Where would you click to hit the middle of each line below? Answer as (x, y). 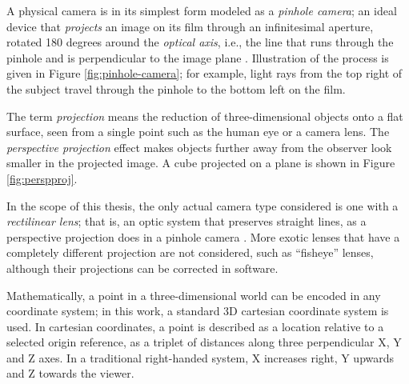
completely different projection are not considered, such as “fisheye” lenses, (190, 252)
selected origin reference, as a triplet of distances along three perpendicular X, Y (204, 342)
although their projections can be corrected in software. (142, 268)
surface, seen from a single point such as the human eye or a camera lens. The (198, 132)
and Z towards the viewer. (70, 373)
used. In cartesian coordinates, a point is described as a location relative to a (195, 326)
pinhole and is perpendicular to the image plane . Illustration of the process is (198, 57)
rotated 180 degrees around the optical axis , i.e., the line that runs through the (200, 42)
